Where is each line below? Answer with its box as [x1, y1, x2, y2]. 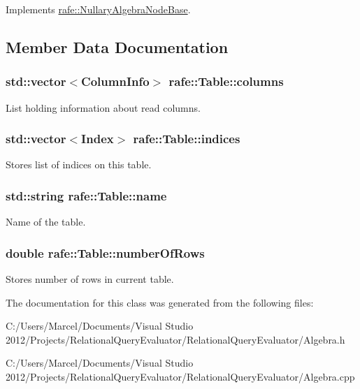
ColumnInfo [81, 73, 150, 90]
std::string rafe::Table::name [6, 186, 167, 204]
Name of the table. [6, 214, 86, 229]
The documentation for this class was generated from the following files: [6, 295, 314, 309]
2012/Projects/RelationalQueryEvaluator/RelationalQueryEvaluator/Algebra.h [6, 332, 345, 346]
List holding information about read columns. [6, 100, 201, 115]
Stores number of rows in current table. [6, 272, 174, 286]
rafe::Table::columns [168, 73, 284, 90]
